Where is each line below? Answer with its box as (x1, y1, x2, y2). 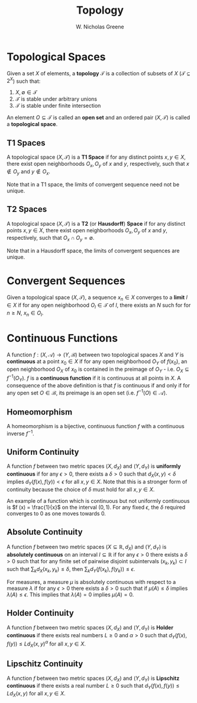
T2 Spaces (7, 204, 47, 214)
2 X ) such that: (7, 76, 41, 85)
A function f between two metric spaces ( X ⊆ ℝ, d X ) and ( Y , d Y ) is (7, 543, 167, 551)
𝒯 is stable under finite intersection (15, 102, 101, 110)
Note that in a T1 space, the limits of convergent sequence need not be (7, 181, 180, 188)
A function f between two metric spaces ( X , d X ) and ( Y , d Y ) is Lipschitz (7, 675, 180, 683)
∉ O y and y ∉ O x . (7, 168, 51, 176)
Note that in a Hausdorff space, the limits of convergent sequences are (7, 247, 180, 255)
